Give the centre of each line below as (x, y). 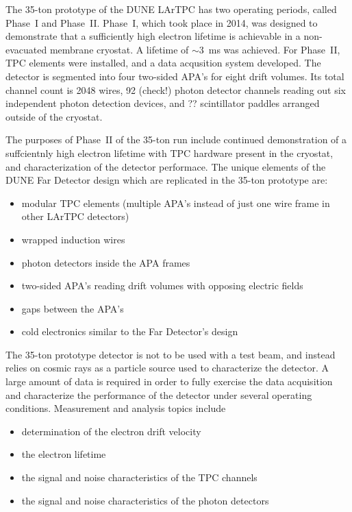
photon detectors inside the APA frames (106, 262)
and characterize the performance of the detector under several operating (159, 394)
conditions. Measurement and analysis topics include (116, 408)
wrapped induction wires (73, 239)
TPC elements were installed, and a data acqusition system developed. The (163, 63)
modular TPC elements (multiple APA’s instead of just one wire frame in (176, 203)
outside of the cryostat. (54, 116)
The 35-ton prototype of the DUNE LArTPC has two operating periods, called (171, 9)
